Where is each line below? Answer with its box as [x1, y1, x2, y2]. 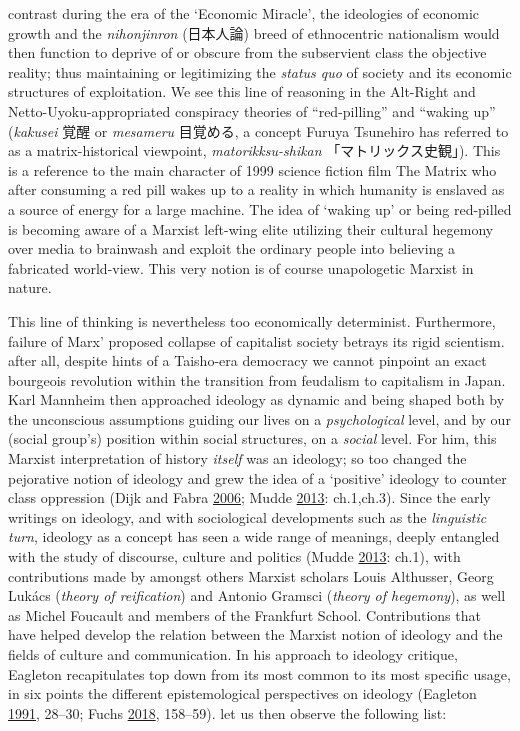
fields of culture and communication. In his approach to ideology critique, [8, 644, 458, 664]
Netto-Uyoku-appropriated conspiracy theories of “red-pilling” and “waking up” [8, 100, 496, 121]
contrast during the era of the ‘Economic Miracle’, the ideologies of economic [8, 3, 480, 23]
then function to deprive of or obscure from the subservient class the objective [8, 42, 487, 63]
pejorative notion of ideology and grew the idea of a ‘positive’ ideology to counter [8, 467, 507, 488]
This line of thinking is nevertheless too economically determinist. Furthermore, [8, 310, 496, 331]
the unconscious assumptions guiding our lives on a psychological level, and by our [8, 408, 511, 429]
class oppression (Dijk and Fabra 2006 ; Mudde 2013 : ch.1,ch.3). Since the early [8, 487, 491, 508]
